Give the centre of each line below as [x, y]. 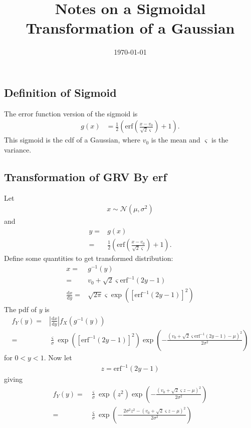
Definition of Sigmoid [60, 92]
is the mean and [176, 140]
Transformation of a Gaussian [130, 28]
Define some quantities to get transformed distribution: [89, 258]
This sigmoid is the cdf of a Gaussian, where [72, 140]
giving [13, 379]
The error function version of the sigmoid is [71, 113]
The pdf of [20, 309]
